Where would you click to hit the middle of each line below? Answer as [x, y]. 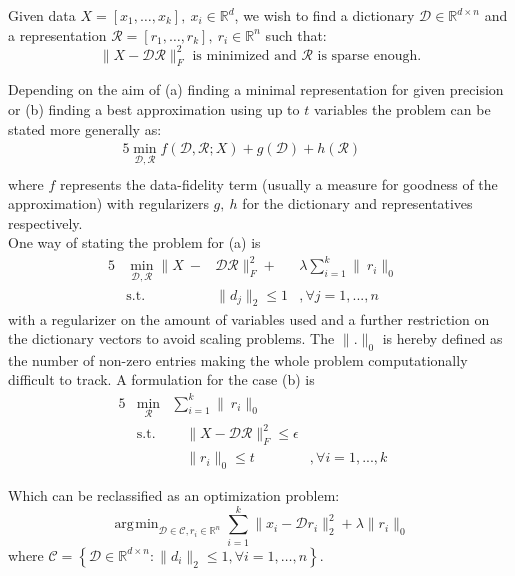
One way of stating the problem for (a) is [134, 242]
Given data [42, 15]
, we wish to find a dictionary [324, 15]
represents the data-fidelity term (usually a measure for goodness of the [279, 183]
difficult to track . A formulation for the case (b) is [161, 379]
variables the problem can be [402, 109]
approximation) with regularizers [108, 203]
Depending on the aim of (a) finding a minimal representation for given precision [256, 89]
